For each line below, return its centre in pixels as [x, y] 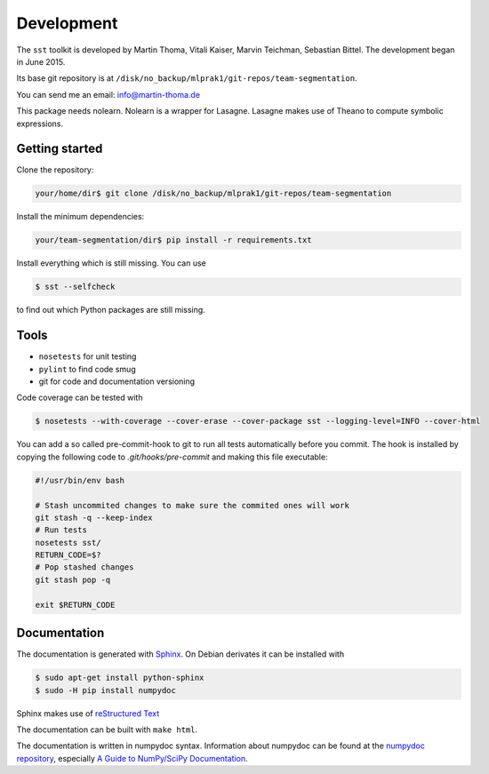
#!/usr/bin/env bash [80, 480]
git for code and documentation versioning [117, 381]
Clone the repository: [55, 170]
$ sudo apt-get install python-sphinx [120, 678]
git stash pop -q [73, 579]
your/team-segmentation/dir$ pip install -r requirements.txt [173, 240]
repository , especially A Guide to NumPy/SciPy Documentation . [132, 758]
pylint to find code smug [88, 369]
